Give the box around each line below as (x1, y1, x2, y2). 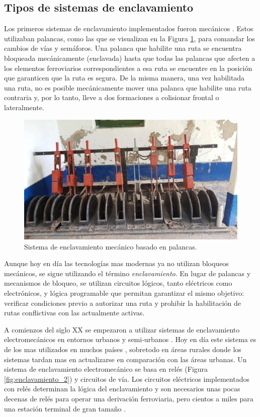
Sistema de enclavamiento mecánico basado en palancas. (24, 241, 197, 252)
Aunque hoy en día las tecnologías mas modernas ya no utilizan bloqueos (4, 258, 229, 269)
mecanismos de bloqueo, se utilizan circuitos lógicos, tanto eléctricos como (4, 278, 232, 288)
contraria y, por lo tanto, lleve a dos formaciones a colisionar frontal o (4, 92, 219, 103)
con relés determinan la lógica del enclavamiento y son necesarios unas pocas (4, 383, 240, 394)
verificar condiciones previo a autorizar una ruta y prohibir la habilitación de (4, 297, 241, 308)
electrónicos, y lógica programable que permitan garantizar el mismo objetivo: (4, 288, 244, 298)
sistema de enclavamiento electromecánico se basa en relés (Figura (4, 364, 208, 374)
